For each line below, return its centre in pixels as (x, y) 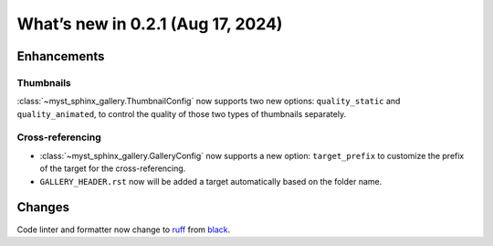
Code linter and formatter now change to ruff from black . (124, 230)
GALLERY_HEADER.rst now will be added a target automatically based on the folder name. (211, 181)
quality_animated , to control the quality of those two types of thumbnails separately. (182, 113)
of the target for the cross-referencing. (113, 168)
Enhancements (61, 56)
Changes (43, 207)
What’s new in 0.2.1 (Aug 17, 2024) (150, 24)
